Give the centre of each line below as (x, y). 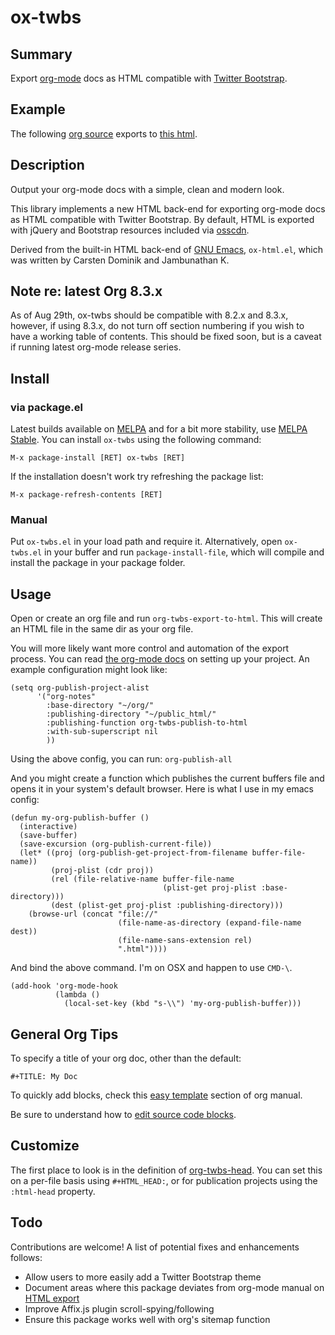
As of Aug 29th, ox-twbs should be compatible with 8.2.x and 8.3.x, (149, 315)
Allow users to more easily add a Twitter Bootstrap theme (143, 1277)
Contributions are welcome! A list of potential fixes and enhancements (155, 1247)
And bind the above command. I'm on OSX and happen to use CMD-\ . (151, 968)
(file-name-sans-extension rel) (185, 941)
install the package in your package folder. (98, 563)
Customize (45, 1146)
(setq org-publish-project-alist (80, 688)
